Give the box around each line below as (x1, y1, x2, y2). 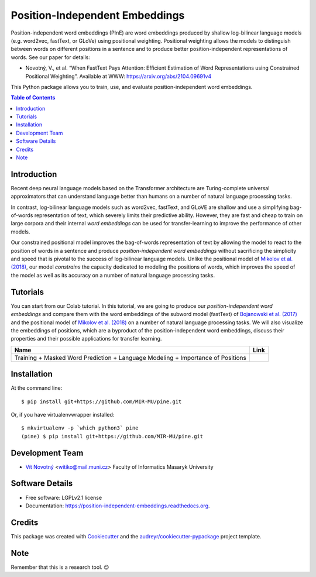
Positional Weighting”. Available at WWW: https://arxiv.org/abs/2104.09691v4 (25, 73, 212, 80)
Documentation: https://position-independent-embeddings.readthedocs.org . (25, 502, 210, 509)
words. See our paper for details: (11, 53, 91, 61)
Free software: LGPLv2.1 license (25, 494, 102, 501)
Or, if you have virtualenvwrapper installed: (11, 411, 115, 418)
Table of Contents (11, 94, 56, 101)
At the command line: (11, 384, 63, 391)
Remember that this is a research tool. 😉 (11, 564, 109, 571)
